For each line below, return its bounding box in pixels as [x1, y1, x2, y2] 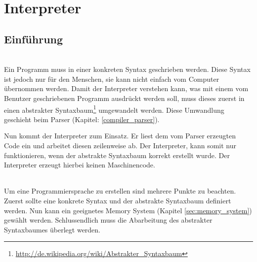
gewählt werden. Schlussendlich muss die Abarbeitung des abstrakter [4, 215, 213, 225]
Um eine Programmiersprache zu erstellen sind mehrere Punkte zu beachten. [4, 186, 236, 196]
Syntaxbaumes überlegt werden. [4, 224, 101, 234]
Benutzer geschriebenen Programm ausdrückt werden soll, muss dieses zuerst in [4, 93, 245, 103]
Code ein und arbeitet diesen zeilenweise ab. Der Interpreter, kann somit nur [4, 140, 237, 150]
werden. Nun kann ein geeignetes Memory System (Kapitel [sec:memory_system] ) [4, 205, 252, 215]
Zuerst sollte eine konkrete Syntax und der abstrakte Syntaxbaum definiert [4, 195, 231, 205]
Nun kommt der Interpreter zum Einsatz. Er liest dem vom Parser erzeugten [4, 131, 236, 141]
